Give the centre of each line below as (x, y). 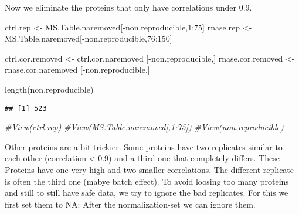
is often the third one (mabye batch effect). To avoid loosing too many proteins (147, 181)
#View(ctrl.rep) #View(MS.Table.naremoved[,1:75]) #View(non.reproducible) (144, 127)
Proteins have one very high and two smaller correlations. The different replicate (149, 169)
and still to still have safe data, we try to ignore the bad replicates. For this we (147, 193)
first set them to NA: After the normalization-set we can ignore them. (130, 204)
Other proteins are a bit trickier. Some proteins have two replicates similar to (144, 146)
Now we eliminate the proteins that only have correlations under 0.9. (128, 7)
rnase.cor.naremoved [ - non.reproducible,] (77, 69)
